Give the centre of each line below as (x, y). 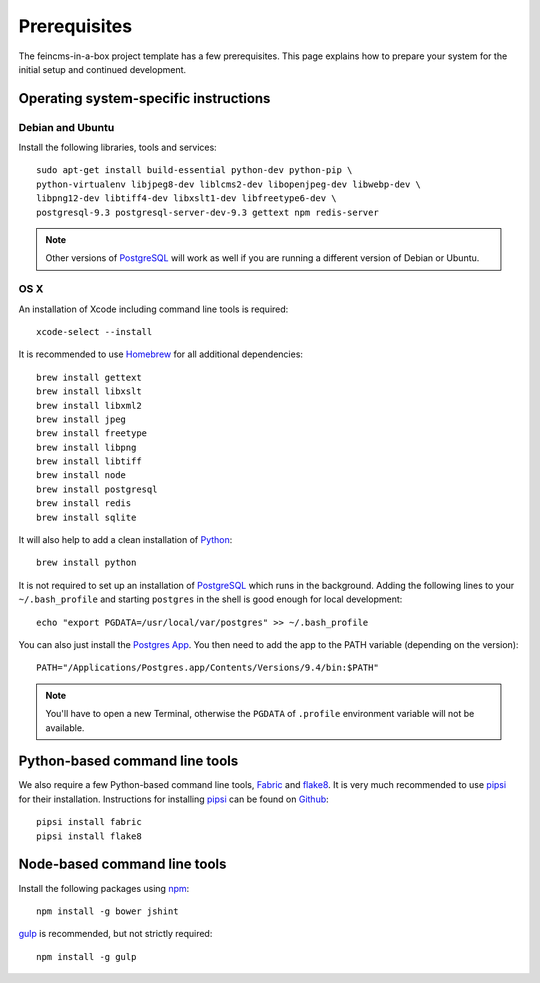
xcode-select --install (94, 331)
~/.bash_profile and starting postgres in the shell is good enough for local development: (210, 599)
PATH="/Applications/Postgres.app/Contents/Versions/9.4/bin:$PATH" (207, 668)
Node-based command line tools (122, 864)
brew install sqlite (86, 517)
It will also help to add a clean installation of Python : (125, 540)
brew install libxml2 (89, 405)
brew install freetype (92, 433)
